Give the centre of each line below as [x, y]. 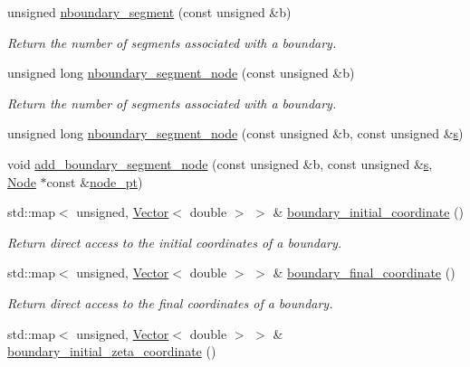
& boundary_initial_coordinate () [368, 212]
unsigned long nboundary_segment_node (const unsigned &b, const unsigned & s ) [235, 133]
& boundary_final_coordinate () [364, 273]
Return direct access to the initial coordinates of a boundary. [175, 242]
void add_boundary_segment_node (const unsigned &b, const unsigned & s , [220, 163]
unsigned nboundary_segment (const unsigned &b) [149, 12]
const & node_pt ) [95, 181]
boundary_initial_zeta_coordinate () [112, 351]
